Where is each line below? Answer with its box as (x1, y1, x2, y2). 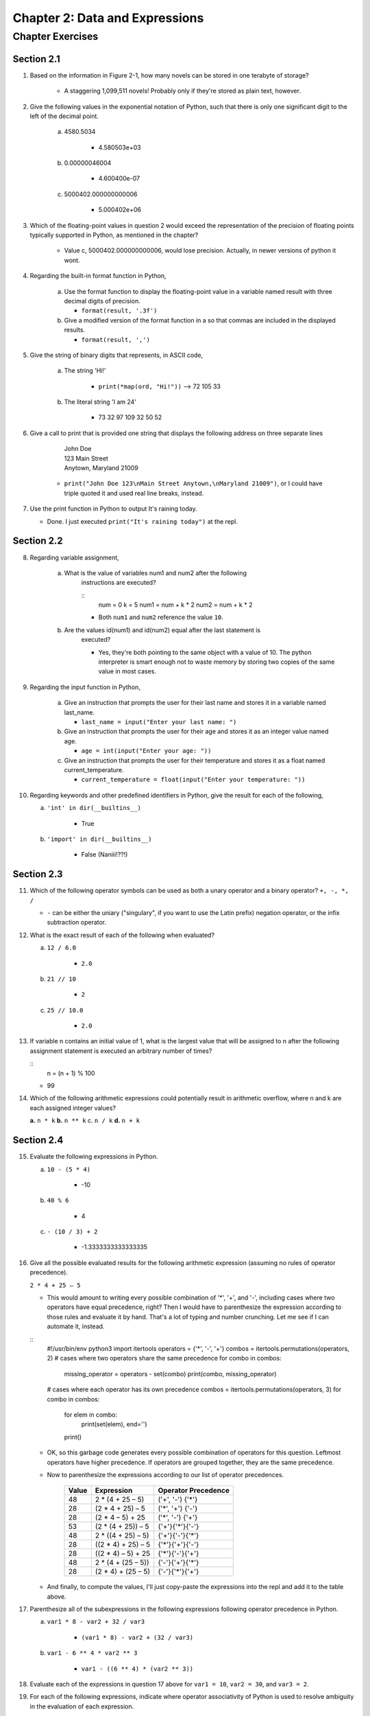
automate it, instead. (47, 1322, 105, 1331)
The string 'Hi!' (64, 367, 106, 375)
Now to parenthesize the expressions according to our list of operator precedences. (47, 1470, 284, 1479)
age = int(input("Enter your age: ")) (81, 747, 212, 755)
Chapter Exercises (12, 30, 99, 43)
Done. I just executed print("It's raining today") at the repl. (47, 517, 238, 525)
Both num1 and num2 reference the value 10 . (98, 613, 224, 621)
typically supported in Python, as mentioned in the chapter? (29, 231, 199, 240)
